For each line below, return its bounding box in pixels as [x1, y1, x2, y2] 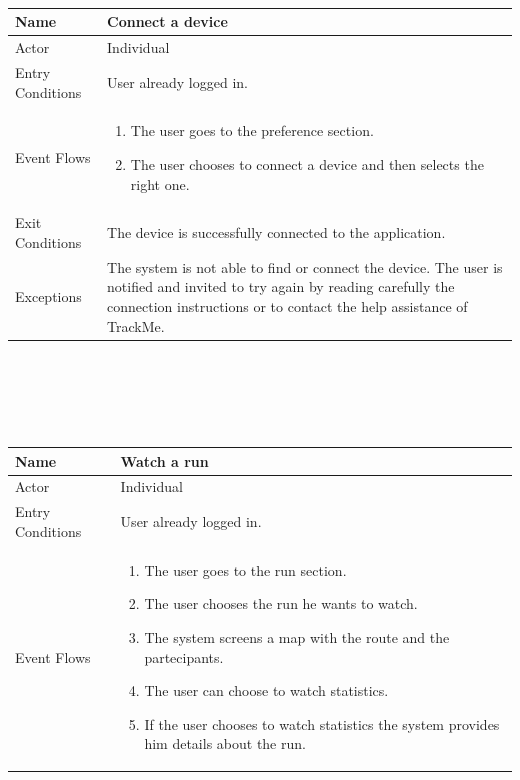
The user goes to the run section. [144, 559, 347, 580]
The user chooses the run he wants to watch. [144, 593, 418, 614]
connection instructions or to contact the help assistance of [107, 296, 468, 317]
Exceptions [15, 286, 82, 307]
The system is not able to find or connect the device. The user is [107, 256, 503, 277]
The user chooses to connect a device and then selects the [130, 154, 484, 174]
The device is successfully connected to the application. [107, 222, 446, 243]
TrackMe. [107, 315, 165, 336]
